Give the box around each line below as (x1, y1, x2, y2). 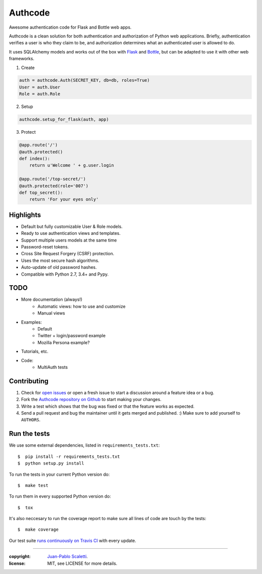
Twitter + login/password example (37, 333, 106, 339)
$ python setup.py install (17, 461, 84, 466)
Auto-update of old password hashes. (21, 264, 97, 270)
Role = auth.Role (19, 91, 61, 97)
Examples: (21, 319, 42, 325)
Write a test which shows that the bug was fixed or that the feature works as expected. (21, 403, 195, 409)
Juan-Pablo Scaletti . (47, 554, 88, 559)
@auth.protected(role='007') (19, 183, 89, 189)
